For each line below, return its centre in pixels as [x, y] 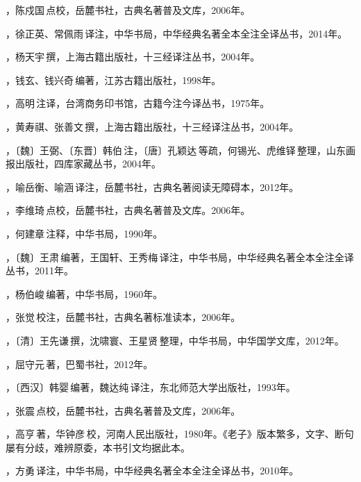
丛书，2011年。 [40, 271]
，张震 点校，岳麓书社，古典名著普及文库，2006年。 [123, 410]
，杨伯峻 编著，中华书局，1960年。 [84, 293]
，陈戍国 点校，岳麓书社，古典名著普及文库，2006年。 [128, 10]
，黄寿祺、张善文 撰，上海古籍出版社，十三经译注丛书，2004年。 [152, 126]
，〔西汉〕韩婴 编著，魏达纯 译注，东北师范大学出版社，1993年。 [151, 387]
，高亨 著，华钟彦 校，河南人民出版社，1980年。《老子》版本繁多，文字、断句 [180, 434]
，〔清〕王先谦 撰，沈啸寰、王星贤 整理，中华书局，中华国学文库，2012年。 [175, 340]
